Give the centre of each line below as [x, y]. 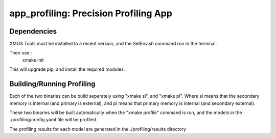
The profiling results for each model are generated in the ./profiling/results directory [98, 129]
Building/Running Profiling [52, 84]
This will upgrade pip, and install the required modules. [67, 69]
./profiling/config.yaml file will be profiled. [53, 120]
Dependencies [33, 31]
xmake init [33, 60]
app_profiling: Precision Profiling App [91, 13]
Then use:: [21, 53]
